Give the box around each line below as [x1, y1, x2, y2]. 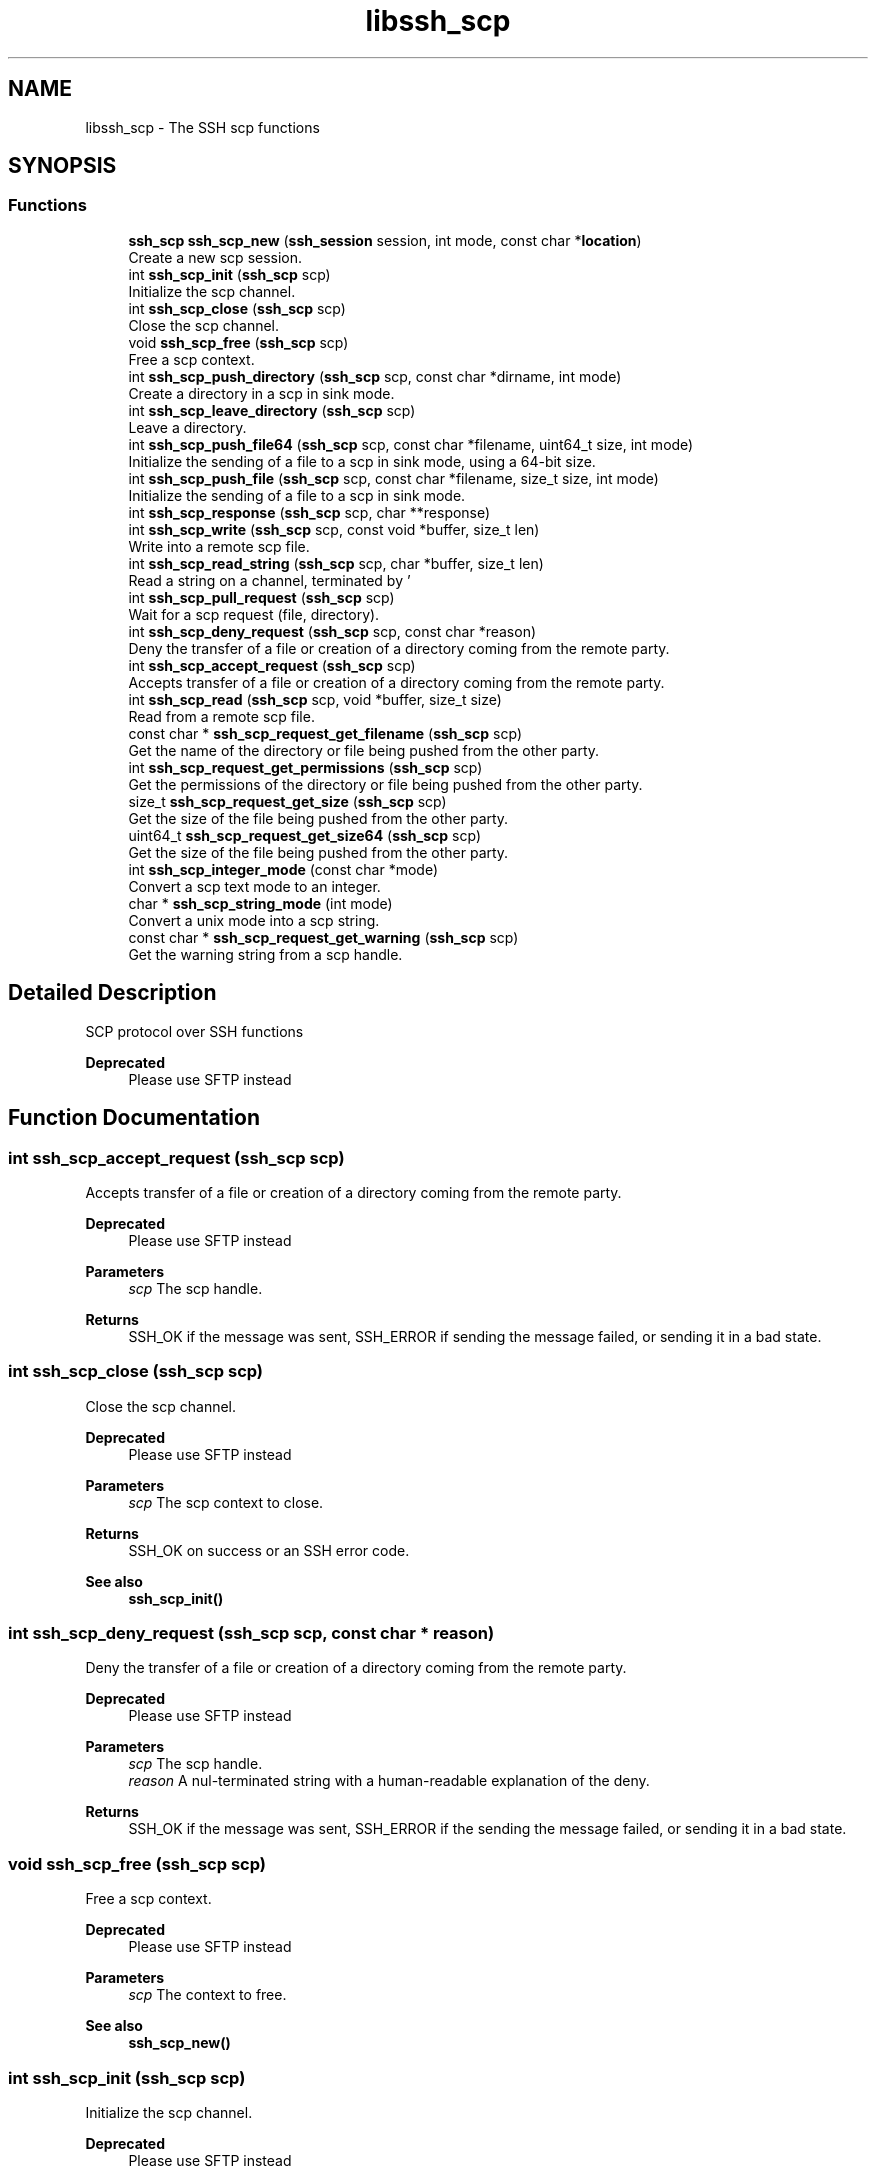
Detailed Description [8, 980, 217, 1006]
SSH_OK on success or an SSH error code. [128, 1541, 410, 1559]
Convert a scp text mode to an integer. [128, 877, 381, 895]
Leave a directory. [128, 418, 247, 436]
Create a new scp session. [128, 248, 303, 266]
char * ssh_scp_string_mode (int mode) [128, 894, 393, 912]
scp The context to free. [128, 1986, 287, 2004]
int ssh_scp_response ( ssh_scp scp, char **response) [128, 503, 491, 521]
